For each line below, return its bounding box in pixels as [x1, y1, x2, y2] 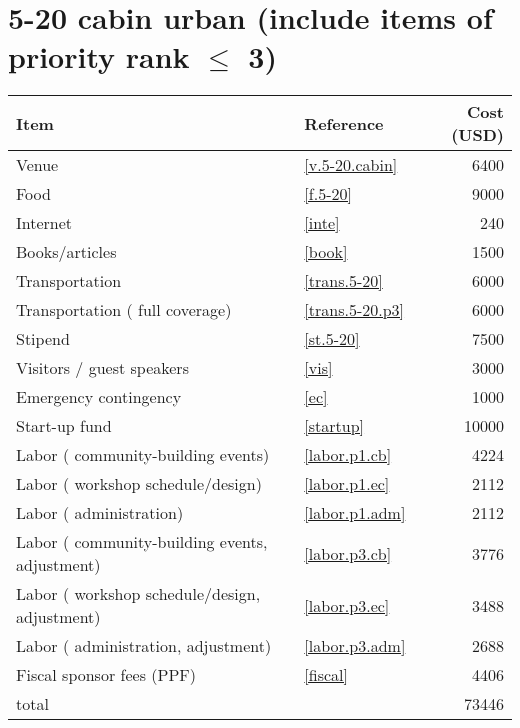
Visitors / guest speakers [16, 356, 189, 380]
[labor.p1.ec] [304, 472, 390, 496]
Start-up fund [16, 414, 112, 438]
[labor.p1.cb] [304, 443, 392, 467]
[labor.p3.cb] [304, 541, 392, 565]
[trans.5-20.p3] [304, 298, 405, 322]
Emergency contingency [16, 385, 182, 409]
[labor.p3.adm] [304, 634, 406, 658]
